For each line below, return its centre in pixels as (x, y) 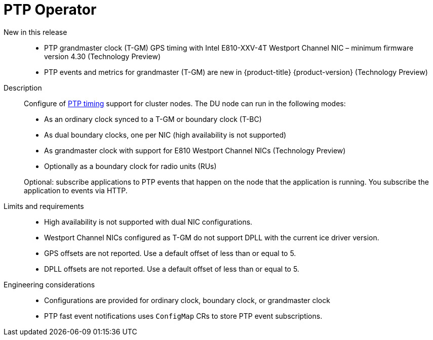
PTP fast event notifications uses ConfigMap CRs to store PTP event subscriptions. (183, 316)
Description (23, 88)
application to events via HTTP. (76, 190)
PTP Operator (50, 10)
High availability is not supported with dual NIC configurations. (148, 222)
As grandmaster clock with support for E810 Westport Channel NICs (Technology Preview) (195, 150)
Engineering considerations (49, 284)
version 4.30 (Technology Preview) (102, 56)
